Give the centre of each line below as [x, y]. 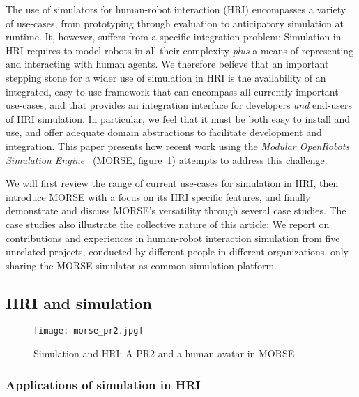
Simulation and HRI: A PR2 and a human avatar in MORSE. [166, 353]
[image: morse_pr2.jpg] [89, 331]
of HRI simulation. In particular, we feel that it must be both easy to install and [178, 118]
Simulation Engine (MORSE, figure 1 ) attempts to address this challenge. [167, 159]
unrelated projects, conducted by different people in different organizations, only [177, 252]
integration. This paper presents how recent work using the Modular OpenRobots [178, 145]
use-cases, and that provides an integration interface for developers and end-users [179, 105]
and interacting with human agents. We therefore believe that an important [167, 64]
